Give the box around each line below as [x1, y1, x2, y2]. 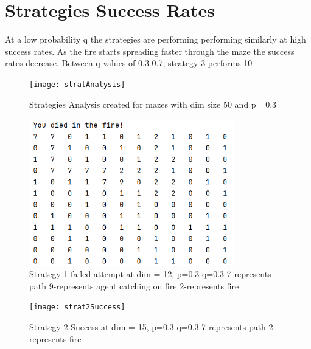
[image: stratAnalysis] [29, 80, 125, 89]
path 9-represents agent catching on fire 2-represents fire [29, 279, 239, 292]
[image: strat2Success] [29, 303, 125, 312]
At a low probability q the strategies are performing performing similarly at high [5, 33, 306, 46]
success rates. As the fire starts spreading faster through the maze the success [5, 44, 295, 57]
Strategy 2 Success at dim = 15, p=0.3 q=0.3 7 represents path [29, 320, 266, 333]
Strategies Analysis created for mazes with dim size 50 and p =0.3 [29, 97, 277, 110]
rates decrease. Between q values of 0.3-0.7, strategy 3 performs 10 [5, 57, 253, 69]
